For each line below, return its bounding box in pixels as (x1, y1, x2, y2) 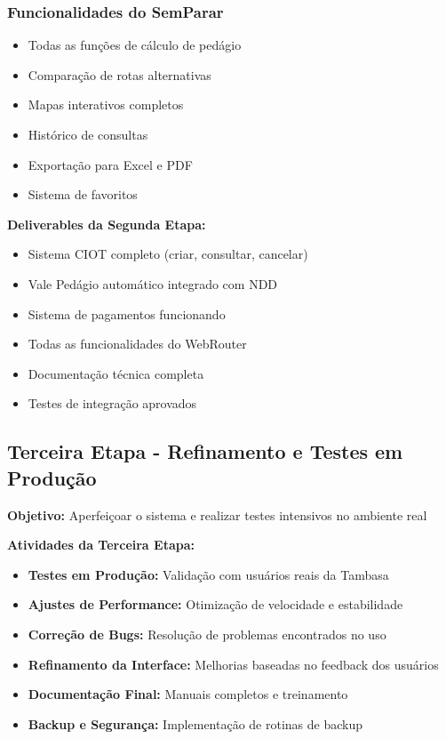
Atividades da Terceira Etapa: (7, 535, 195, 554)
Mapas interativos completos (28, 95, 184, 114)
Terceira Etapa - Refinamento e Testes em (7, 438, 403, 465)
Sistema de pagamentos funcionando (28, 304, 226, 323)
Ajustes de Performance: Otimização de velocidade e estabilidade (28, 595, 403, 614)
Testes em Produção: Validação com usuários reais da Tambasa (28, 565, 389, 583)
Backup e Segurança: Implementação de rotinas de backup (28, 714, 362, 733)
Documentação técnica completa (28, 364, 204, 382)
